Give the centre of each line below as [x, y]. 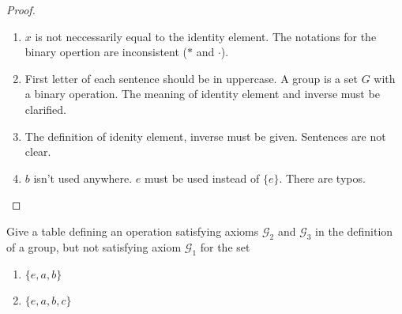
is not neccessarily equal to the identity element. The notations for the [206, 36]
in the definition [354, 231]
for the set [225, 246]
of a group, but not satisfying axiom [94, 246]
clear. [38, 151]
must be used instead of [202, 178]
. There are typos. [322, 178]
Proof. [21, 9]
